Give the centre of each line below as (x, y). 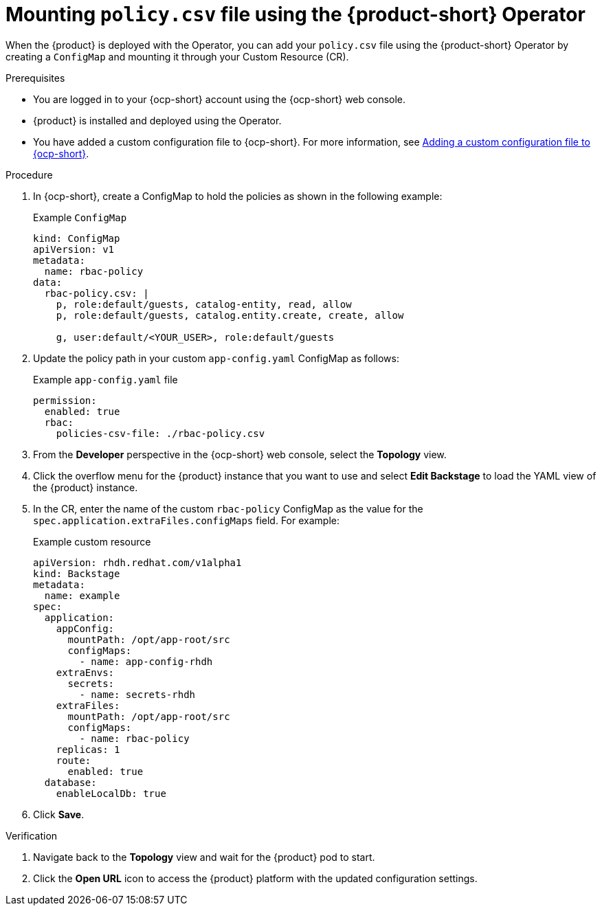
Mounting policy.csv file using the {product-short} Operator (296, 14)
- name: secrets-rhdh (137, 694)
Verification (32, 835)
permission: (65, 400)
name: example (82, 595)
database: (70, 782)
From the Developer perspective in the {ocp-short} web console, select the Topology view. (240, 454)
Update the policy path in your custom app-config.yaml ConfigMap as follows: (216, 358)
